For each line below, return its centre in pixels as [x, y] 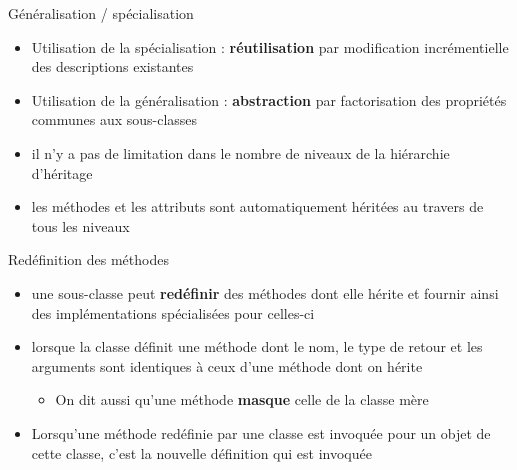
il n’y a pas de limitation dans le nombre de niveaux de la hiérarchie [240, 152]
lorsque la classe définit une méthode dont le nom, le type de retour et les [257, 346]
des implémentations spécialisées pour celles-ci [173, 312]
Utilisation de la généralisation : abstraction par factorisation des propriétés [269, 99]
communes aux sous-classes [114, 119]
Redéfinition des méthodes [88, 259]
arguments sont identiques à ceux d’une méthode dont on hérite [227, 365]
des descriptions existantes [112, 66]
